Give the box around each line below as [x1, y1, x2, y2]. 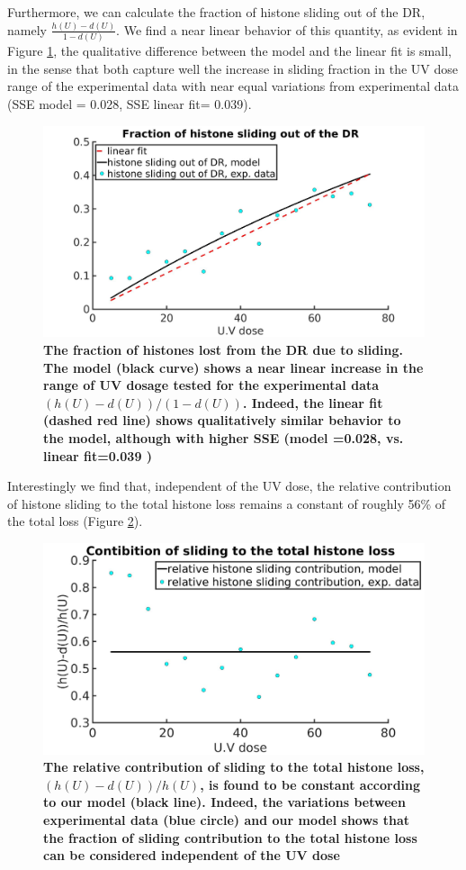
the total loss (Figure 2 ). [7, 512, 143, 530]
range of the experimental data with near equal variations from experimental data [7, 77, 459, 95]
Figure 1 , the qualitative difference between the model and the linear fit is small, [7, 41, 452, 60]
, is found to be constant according [200, 775, 421, 793]
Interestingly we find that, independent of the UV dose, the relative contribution [7, 476, 452, 495]
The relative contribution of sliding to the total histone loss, [43, 757, 425, 776]
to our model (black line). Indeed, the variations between [43, 793, 406, 811]
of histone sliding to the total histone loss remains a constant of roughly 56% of [7, 494, 446, 512]
